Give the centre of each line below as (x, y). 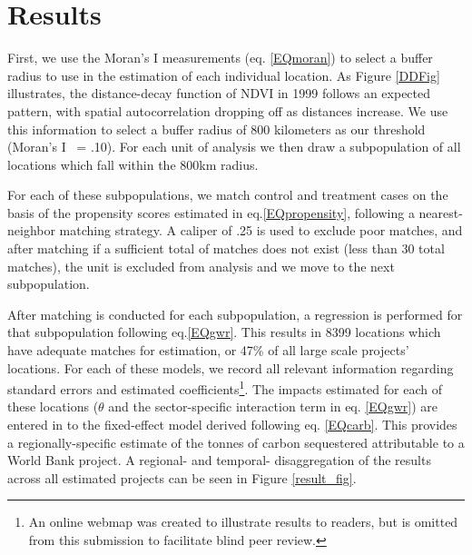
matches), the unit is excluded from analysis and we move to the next (201, 266)
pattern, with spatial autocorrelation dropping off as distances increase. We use (228, 110)
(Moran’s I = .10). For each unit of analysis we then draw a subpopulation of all (234, 147)
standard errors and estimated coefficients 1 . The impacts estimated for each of (225, 387)
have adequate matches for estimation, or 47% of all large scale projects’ (208, 350)
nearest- (441, 212)
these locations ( (53, 406)
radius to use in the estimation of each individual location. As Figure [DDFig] (224, 75)
